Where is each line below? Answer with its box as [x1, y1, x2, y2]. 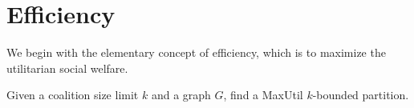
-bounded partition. [312, 86, 409, 103]
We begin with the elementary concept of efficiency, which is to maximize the [6, 44, 386, 61]
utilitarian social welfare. [6, 59, 128, 76]
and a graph [151, 86, 211, 103]
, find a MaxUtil [223, 86, 303, 103]
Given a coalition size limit [6, 86, 139, 103]
